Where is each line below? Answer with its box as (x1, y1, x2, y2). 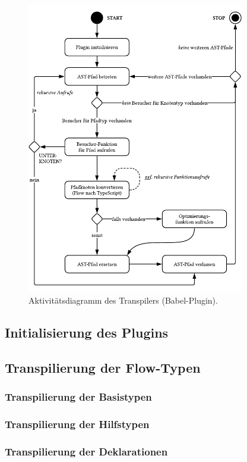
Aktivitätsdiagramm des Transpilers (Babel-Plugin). (28, 294, 218, 307)
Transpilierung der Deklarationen (5, 444, 168, 459)
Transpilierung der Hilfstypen (5, 417, 150, 432)
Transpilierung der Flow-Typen (5, 358, 201, 377)
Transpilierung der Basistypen (5, 389, 152, 404)
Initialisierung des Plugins (5, 323, 169, 342)
